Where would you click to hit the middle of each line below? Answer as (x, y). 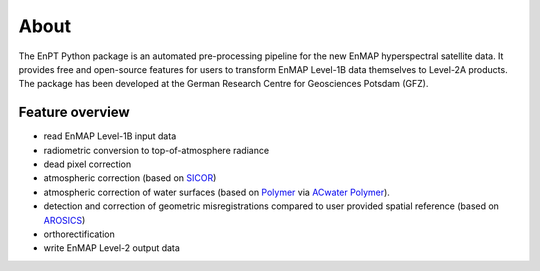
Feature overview (74, 112)
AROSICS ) (64, 220)
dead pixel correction (87, 164)
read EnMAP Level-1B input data (110, 136)
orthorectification (79, 234)
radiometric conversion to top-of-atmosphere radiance (156, 150)
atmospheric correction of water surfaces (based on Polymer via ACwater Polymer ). (216, 192)
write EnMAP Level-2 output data (111, 248)
